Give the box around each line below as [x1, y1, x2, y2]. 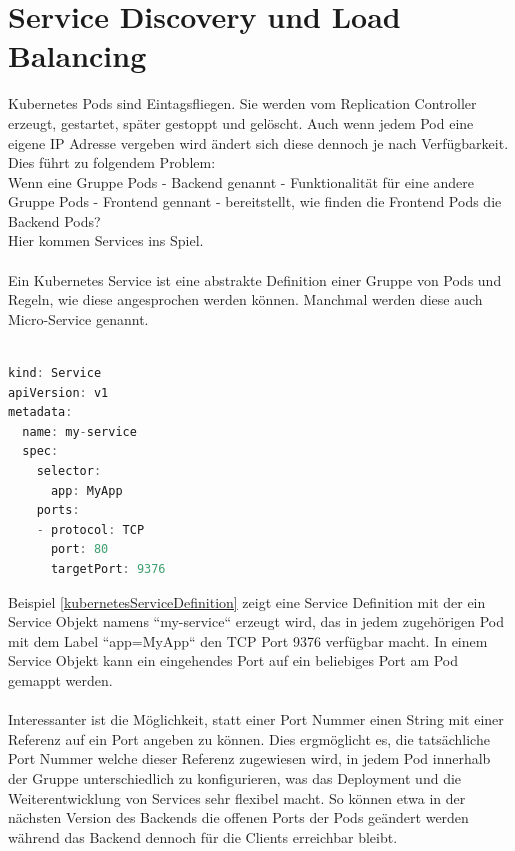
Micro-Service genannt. [8, 308, 149, 329]
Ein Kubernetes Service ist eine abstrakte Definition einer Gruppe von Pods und [8, 269, 502, 290]
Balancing [8, 35, 147, 76]
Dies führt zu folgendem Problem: [8, 152, 216, 173]
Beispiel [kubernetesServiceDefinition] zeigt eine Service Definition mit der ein [8, 591, 486, 612]
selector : [36, 464, 102, 478]
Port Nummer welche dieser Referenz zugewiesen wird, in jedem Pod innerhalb [8, 748, 491, 769]
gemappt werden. [8, 669, 113, 690]
